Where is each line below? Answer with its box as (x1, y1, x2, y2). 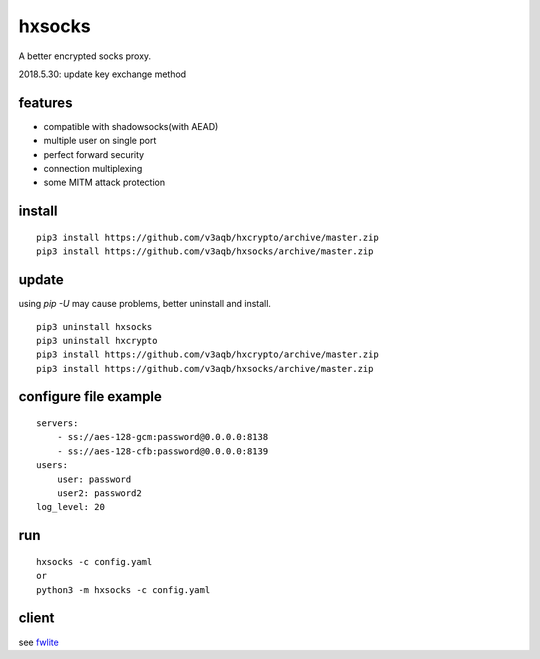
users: (36, 460, 69, 471)
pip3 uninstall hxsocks (36, 321, 153, 332)
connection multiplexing (43, 163, 143, 175)
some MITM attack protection (43, 176, 165, 189)
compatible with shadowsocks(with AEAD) (43, 120, 219, 132)
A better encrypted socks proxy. (18, 50, 152, 62)
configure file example (18, 388, 162, 405)
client (18, 610, 55, 627)
